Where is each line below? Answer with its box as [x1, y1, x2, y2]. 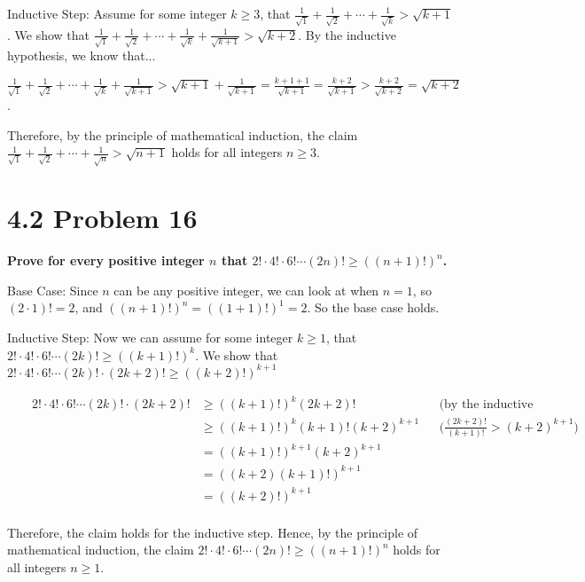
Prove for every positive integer [7, 251, 205, 270]
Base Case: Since [7, 280, 98, 299]
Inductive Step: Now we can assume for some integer [7, 328, 293, 347]
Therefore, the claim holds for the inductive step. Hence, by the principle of [7, 523, 418, 541]
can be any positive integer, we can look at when [113, 280, 379, 299]
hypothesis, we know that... [7, 46, 156, 65]
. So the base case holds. [307, 298, 440, 317]
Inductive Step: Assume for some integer [7, 4, 227, 22]
